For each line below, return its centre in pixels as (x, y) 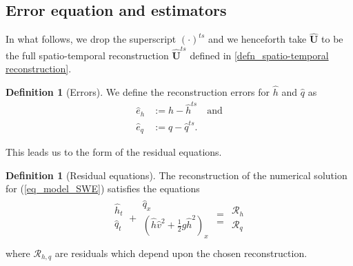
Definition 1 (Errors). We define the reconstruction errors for (138, 92)
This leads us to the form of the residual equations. (114, 152)
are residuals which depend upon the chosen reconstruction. (181, 253)
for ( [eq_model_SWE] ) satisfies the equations (103, 188)
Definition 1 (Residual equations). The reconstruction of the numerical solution (176, 175)
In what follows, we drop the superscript (91, 39)
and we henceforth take (257, 39)
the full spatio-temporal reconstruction (87, 55)
